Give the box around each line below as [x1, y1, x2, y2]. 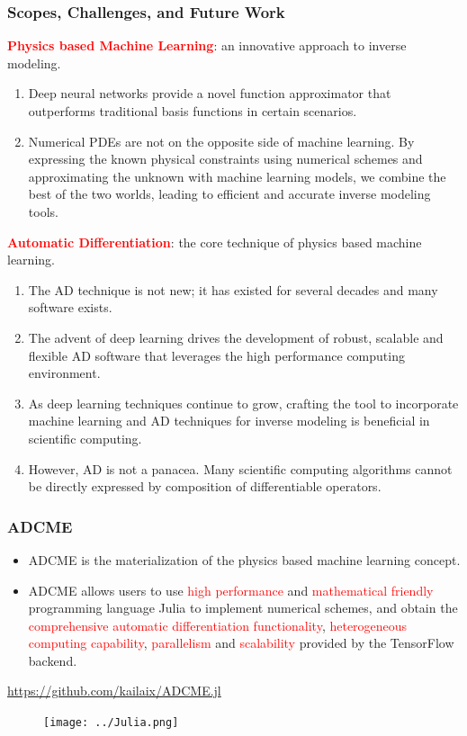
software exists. [28, 298, 112, 317]
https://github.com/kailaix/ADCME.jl [7, 681, 221, 700]
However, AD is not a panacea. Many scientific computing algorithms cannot [28, 459, 453, 478]
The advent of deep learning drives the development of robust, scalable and [28, 328, 444, 346]
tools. [28, 202, 58, 220]
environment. [28, 364, 101, 382]
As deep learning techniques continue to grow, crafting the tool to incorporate [28, 393, 459, 412]
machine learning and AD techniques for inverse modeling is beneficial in [28, 411, 430, 430]
